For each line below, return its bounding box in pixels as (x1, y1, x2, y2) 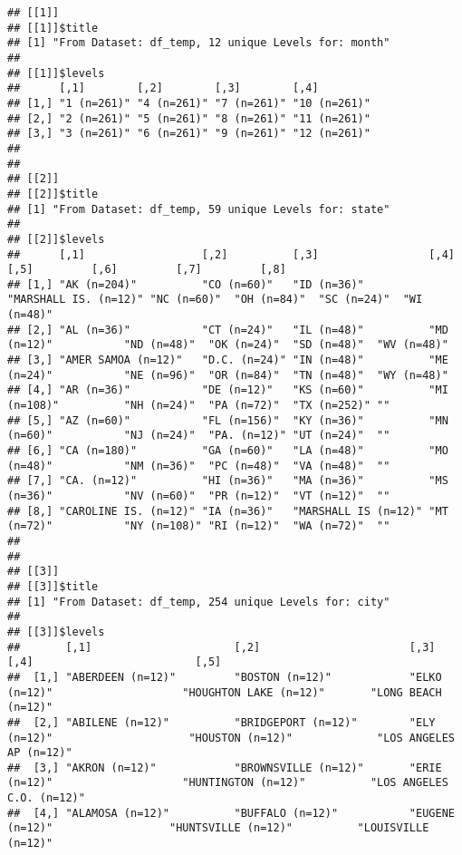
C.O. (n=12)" (7, 792, 85, 805)
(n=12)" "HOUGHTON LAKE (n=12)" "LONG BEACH (7, 685, 442, 699)
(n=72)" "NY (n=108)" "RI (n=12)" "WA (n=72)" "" (7, 520, 390, 533)
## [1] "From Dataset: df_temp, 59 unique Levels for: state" (7, 202, 390, 216)
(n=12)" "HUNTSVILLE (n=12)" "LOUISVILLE (7, 821, 429, 835)
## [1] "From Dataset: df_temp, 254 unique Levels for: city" (7, 595, 390, 608)
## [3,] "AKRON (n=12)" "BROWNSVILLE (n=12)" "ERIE (7, 761, 442, 774)
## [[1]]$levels (7, 66, 105, 80)
